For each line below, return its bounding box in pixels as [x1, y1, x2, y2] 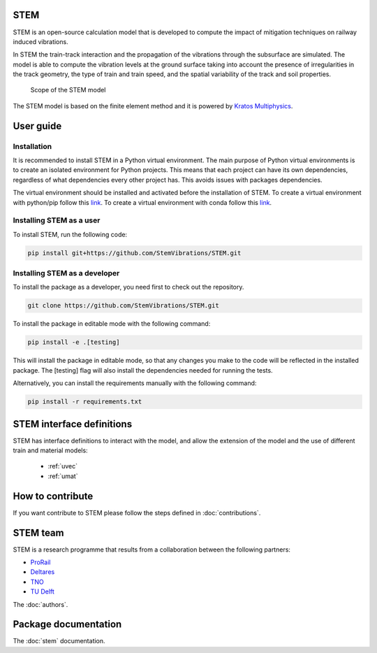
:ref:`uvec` [47, 462, 78, 471]
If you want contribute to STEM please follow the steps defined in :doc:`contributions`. [13, 508, 261, 517]
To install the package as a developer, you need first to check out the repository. [13, 283, 244, 292]
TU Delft [30, 587, 55, 596]
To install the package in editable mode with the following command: [13, 320, 211, 328]
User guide [13, 120, 62, 132]
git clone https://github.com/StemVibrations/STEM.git [27, 301, 219, 310]
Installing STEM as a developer [13, 268, 120, 278]
